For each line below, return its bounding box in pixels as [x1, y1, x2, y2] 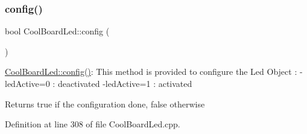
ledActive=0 [5, 77, 50, 89]
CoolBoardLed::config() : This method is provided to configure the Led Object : [5, 65, 297, 78]
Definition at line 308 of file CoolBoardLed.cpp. [5, 118, 180, 130]
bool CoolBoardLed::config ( [5, 25, 110, 37]
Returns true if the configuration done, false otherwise [5, 97, 205, 110]
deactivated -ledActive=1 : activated [57, 77, 192, 89]
